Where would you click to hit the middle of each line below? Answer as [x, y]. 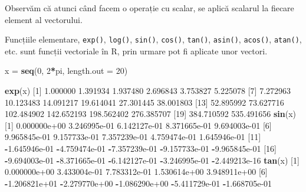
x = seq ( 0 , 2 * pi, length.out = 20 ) [66, 71]
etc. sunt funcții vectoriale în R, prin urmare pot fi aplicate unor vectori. [136, 51]
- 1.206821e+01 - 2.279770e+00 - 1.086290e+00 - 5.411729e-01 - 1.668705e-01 [139, 183]
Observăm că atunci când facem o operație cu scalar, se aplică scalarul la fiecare [149, 8]
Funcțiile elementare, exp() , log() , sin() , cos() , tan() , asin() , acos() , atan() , [153, 39]
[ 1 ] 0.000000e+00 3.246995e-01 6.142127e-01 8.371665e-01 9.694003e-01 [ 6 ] [138, 125]
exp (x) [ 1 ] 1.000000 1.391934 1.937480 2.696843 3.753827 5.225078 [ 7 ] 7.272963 [148, 91]
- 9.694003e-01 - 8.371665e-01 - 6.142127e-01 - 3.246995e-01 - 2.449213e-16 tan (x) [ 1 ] [152, 160]
